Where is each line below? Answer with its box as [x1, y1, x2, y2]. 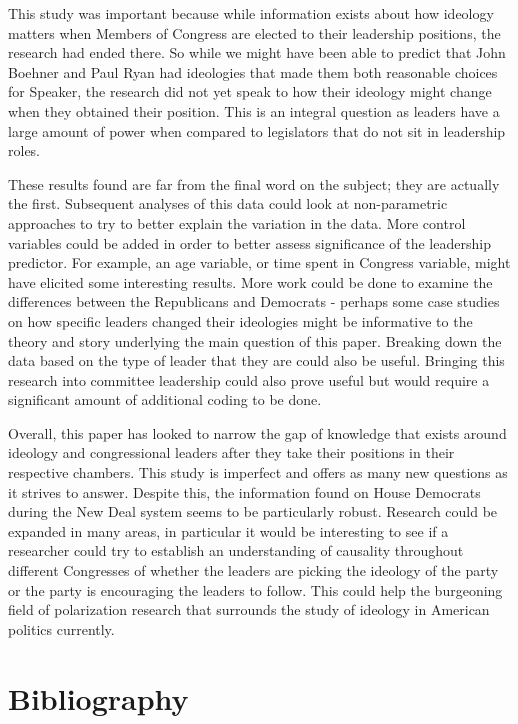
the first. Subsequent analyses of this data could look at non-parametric [8, 193, 448, 214]
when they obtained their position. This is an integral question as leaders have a [8, 100, 500, 121]
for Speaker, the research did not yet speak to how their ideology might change [8, 81, 492, 102]
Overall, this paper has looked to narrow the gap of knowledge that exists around [8, 422, 507, 443]
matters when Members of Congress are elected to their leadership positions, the [8, 22, 501, 43]
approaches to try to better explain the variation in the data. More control [8, 212, 466, 233]
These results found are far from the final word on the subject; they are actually [8, 173, 500, 194]
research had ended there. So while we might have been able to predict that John [8, 42, 506, 63]
